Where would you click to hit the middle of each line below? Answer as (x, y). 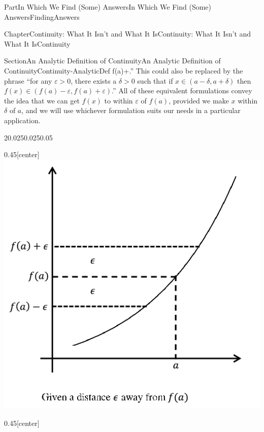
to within (119, 100)
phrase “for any (28, 80)
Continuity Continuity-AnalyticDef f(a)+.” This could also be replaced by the (124, 70)
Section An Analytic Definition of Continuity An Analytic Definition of (112, 61)
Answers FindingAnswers (42, 16)
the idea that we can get (42, 100)
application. (22, 120)
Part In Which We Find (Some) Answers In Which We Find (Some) (108, 7)
